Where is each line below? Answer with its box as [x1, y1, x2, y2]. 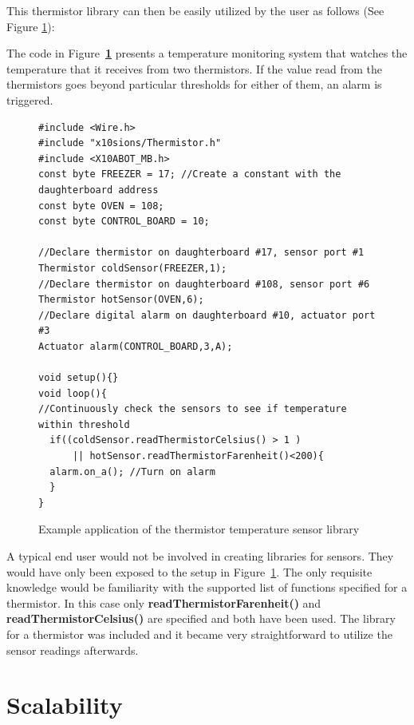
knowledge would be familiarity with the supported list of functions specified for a [6, 579, 408, 596]
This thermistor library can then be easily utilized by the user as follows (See [6, 2, 384, 18]
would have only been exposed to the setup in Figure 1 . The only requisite [6, 563, 373, 580]
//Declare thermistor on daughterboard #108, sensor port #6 [38, 278, 370, 290]
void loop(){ [38, 387, 107, 399]
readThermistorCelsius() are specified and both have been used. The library [6, 610, 396, 627]
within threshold [38, 418, 130, 430]
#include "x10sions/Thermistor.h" [38, 137, 222, 149]
